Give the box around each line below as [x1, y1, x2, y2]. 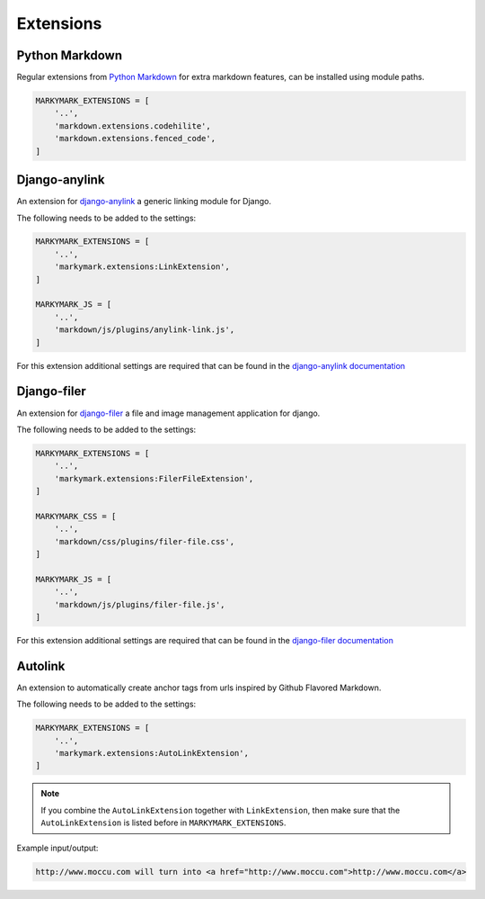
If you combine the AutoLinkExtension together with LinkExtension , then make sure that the [40, 805, 401, 815]
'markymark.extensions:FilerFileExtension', [54, 473, 254, 483]
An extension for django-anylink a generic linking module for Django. [16, 196, 271, 207]
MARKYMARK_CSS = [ [35, 511, 117, 521]
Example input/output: [16, 842, 99, 853]
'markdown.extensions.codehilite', [54, 121, 211, 130]
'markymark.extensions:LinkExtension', [54, 262, 231, 272]
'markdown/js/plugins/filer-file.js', [54, 599, 225, 609]
